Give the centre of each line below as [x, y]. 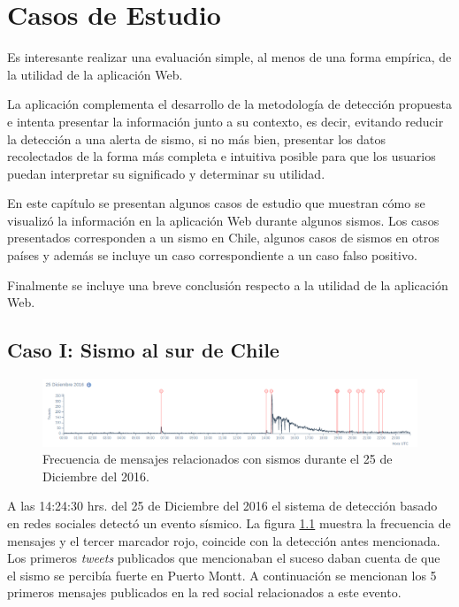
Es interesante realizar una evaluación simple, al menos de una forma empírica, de [229, 57]
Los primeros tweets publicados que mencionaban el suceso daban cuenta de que [224, 558]
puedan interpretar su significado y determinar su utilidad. [166, 173]
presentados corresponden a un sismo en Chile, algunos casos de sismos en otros [223, 238]
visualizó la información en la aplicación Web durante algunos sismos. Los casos [223, 220]
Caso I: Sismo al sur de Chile [143, 350]
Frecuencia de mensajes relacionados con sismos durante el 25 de [218, 459]
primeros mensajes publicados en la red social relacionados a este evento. [204, 592]
